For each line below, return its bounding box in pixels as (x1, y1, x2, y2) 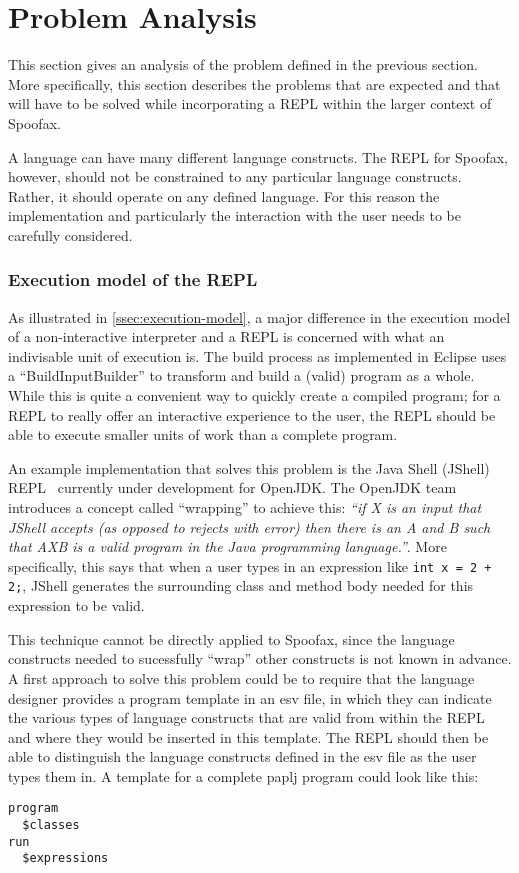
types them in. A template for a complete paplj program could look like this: (8, 765, 479, 786)
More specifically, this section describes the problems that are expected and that (8, 73, 501, 94)
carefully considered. (8, 224, 133, 245)
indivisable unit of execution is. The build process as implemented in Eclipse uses (8, 345, 507, 366)
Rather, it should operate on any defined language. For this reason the (8, 185, 440, 206)
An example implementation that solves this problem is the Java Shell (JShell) (8, 457, 490, 478)
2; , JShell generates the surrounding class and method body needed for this (8, 575, 474, 596)
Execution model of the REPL (8, 267, 258, 292)
